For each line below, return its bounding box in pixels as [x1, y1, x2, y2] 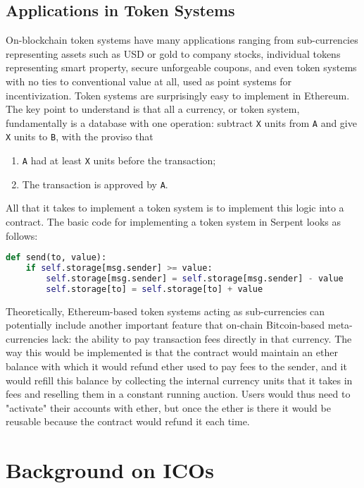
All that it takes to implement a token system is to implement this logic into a [6, 200, 344, 215]
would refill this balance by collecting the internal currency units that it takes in [6, 372, 353, 387]
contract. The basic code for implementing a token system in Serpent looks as [6, 214, 341, 228]
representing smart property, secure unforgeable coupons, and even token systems [6, 60, 357, 75]
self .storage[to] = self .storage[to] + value [46, 283, 263, 294]
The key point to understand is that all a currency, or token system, [6, 102, 300, 116]
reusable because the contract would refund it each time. [6, 414, 250, 429]
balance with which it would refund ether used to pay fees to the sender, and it [6, 359, 347, 374]
